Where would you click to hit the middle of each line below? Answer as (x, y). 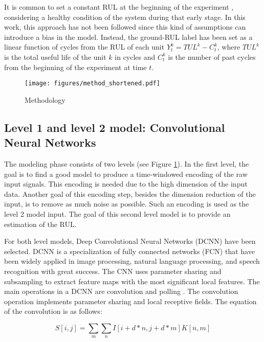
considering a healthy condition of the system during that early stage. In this (125, 17)
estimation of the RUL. (40, 224)
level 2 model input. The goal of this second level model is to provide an (117, 213)
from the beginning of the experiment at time (75, 67)
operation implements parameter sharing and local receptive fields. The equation (130, 301)
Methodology (45, 99)
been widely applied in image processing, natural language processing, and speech (132, 261)
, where (229, 47)
